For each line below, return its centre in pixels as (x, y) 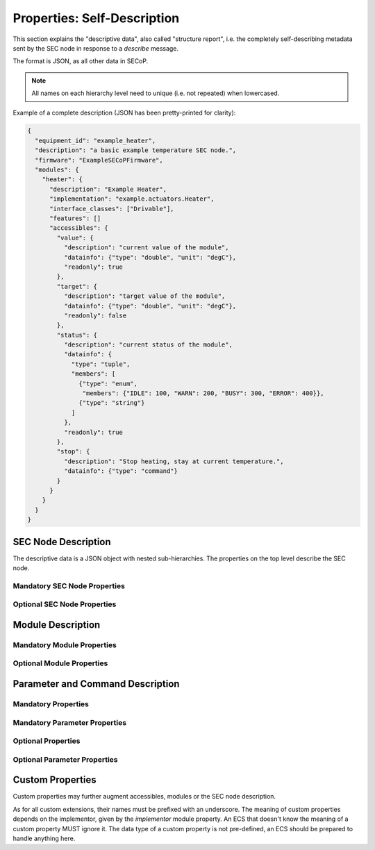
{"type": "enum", (108, 383)
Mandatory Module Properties (65, 644)
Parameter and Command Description (96, 684)
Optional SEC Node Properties (65, 604)
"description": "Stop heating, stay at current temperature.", (174, 461)
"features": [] (75, 218)
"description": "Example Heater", (108, 189)
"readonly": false (95, 315)
